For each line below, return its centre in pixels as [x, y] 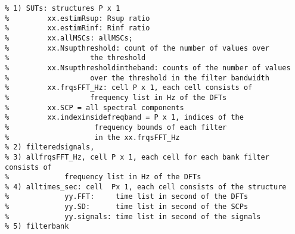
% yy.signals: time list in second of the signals [133, 216]
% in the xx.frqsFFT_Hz [92, 137]
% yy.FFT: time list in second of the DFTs [127, 197]
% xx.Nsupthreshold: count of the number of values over [137, 48]
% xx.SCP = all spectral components [94, 107]
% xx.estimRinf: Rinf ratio [77, 28]
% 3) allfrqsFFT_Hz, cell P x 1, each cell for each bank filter [137, 157]
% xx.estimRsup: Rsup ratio [77, 18]
